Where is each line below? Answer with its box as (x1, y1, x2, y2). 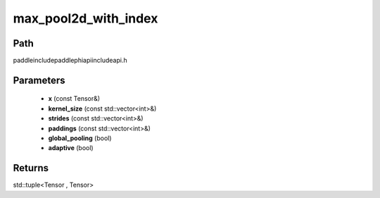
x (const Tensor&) (48, 94, 101, 103)
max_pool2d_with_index (13, 11, 158, 26)
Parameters (13, 74, 65, 86)
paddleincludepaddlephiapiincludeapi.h (13, 56, 127, 65)
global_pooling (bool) (48, 134, 112, 142)
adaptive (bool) (48, 144, 94, 152)
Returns (13, 162, 49, 174)
